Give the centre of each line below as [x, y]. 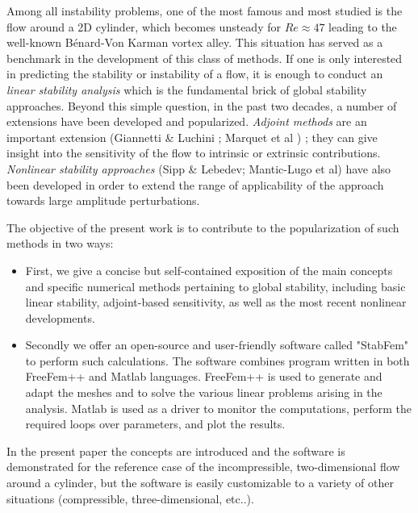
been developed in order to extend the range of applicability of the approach [195, 184]
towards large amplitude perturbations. [103, 200]
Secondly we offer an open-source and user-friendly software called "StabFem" [217, 345]
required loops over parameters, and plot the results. [155, 424]
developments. [60, 317]
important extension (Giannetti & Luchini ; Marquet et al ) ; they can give [192, 137]
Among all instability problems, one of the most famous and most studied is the [205, 10]
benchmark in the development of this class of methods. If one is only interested [205, 58]
